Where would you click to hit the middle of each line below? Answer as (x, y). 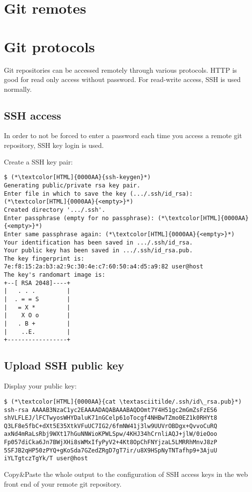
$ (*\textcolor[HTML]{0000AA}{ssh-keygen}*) (77, 177)
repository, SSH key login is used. (54, 145)
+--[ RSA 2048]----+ (37, 283)
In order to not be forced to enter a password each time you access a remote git (123, 135)
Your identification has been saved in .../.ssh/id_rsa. (98, 242)
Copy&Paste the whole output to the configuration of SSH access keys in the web (126, 474)
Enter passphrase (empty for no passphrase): (79, 218)
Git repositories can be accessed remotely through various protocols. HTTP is (121, 70)
